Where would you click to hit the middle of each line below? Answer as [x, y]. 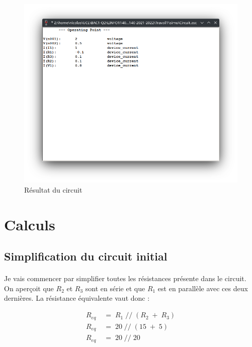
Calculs [30, 224]
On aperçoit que [29, 288]
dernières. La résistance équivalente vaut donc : [77, 298]
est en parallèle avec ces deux [203, 288]
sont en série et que [115, 288]
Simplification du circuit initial [86, 256]
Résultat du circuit [53, 189]
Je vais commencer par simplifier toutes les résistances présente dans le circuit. [125, 278]
